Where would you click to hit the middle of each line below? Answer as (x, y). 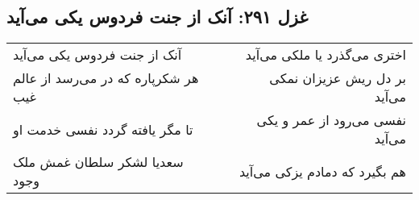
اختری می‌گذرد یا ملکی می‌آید (326, 55)
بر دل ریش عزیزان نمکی (338, 78)
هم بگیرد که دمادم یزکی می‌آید (322, 171)
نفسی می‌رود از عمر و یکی (331, 120)
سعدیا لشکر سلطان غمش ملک (98, 162)
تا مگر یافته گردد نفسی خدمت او (103, 129)
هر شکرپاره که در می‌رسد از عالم (106, 78)
